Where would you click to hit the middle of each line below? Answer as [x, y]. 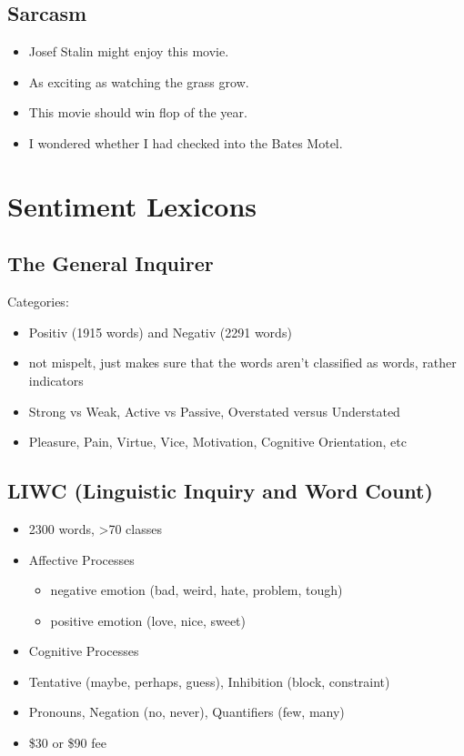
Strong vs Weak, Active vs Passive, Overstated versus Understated [214, 411]
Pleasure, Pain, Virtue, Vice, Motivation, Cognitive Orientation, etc [217, 442]
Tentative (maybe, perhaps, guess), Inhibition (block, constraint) [209, 681]
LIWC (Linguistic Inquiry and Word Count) [220, 491]
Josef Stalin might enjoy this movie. [129, 51]
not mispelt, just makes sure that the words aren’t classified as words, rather [242, 363]
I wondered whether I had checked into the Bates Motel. [186, 142]
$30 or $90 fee [67, 743]
